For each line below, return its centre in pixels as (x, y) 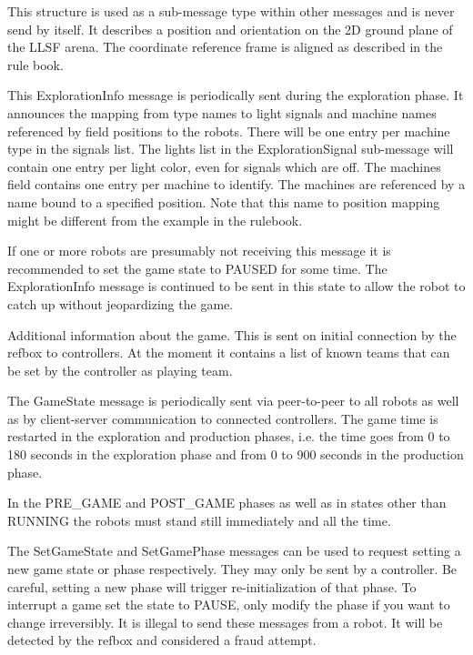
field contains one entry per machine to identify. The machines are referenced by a (236, 184)
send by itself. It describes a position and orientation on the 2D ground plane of (230, 29)
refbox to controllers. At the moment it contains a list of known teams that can (229, 353)
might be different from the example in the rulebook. (155, 220)
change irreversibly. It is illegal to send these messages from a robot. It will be (225, 622)
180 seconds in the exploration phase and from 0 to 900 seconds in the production (236, 454)
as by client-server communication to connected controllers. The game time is (223, 418)
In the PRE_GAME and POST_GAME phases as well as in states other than (227, 503)
